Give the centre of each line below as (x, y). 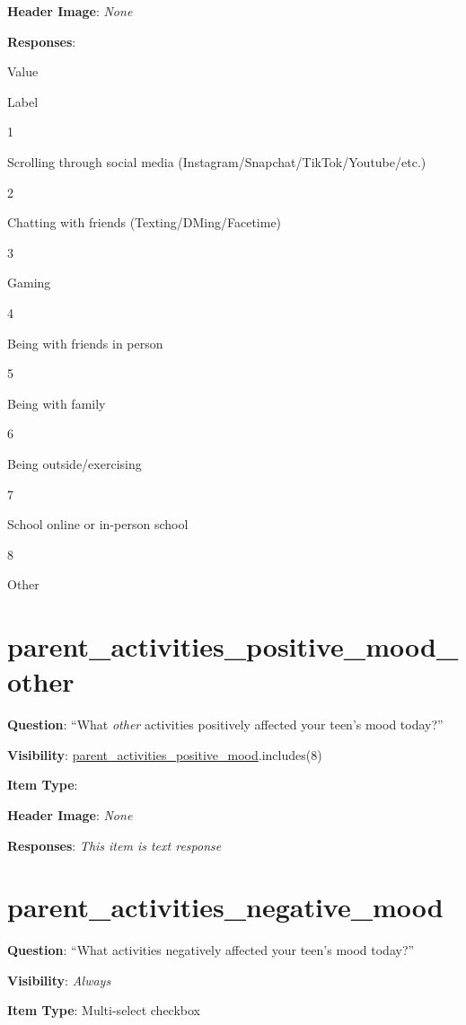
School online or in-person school (98, 524)
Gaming (29, 283)
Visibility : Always (59, 980)
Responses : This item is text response (114, 845)
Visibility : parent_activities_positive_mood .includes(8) (165, 754)
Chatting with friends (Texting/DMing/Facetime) (145, 222)
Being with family (57, 403)
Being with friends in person (85, 343)
